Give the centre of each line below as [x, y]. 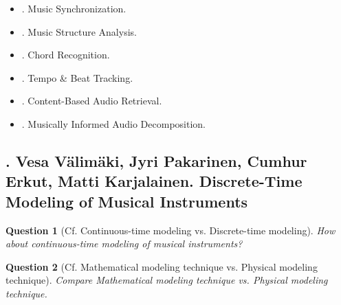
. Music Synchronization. [74, 8]
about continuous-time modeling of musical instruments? [124, 244]
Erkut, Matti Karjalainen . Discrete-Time [154, 181]
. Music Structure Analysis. [79, 31]
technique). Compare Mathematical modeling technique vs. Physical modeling [167, 280]
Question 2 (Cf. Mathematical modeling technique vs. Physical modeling [162, 266]
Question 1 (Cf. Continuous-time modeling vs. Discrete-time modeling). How [170, 230]
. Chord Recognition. [66, 55]
